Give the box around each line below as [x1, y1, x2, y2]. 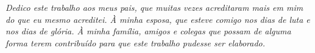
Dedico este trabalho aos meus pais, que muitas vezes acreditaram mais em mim [5, 1, 303, 13]
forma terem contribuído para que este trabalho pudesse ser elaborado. [5, 36, 266, 49]
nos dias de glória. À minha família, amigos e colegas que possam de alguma [5, 25, 291, 37]
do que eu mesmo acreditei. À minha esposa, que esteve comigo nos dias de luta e [5, 13, 310, 25]
